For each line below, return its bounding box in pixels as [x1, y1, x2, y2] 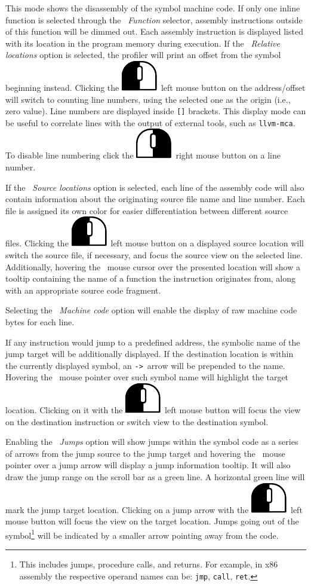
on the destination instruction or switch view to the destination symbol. [5, 415, 269, 428]
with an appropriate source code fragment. [5, 283, 161, 296]
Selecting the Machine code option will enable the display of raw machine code [5, 304, 297, 316]
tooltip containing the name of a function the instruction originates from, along [5, 272, 296, 285]
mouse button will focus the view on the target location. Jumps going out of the [5, 515, 299, 527]
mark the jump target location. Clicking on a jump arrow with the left [5, 503, 303, 515]
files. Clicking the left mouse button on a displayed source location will [5, 237, 304, 249]
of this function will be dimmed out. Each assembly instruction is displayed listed [5, 25, 303, 38]
